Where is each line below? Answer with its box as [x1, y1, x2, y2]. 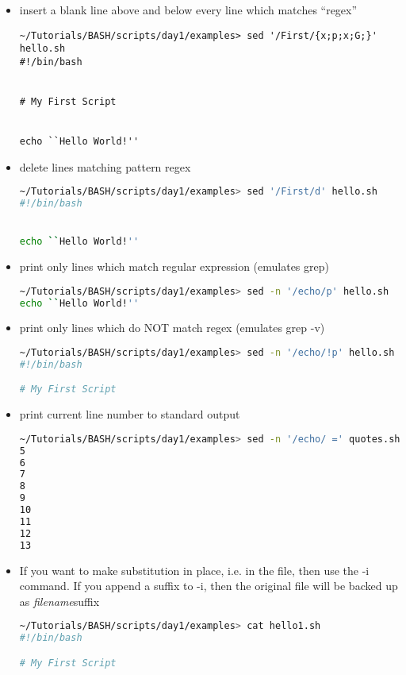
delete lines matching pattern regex [19, 158, 191, 175]
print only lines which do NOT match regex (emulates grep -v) [19, 319, 325, 336]
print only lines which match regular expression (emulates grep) [19, 258, 329, 275]
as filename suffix [19, 592, 100, 609]
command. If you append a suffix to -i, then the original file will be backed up [19, 577, 398, 594]
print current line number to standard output [19, 406, 240, 422]
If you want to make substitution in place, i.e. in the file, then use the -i [19, 561, 370, 578]
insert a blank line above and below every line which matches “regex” [19, 2, 358, 17]
